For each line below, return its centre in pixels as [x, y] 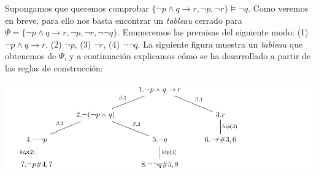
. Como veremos [278, 8]
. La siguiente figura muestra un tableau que [220, 44]
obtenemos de [31, 56]
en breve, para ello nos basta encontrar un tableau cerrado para [124, 20]
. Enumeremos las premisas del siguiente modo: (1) [213, 32]
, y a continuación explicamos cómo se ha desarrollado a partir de [187, 56]
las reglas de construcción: [54, 67]
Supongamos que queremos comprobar [77, 8]
